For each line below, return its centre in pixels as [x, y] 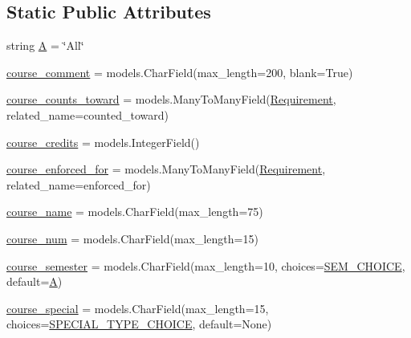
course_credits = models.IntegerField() [103, 142]
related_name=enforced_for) [79, 184]
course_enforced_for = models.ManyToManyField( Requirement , [166, 169]
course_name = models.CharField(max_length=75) [135, 212]
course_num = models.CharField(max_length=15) [132, 238]
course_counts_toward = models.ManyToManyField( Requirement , [171, 99]
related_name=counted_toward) [87, 114]
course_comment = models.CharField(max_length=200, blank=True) [180, 72]
